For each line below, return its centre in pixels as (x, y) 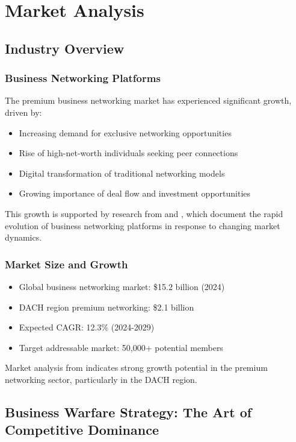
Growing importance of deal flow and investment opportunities (135, 193)
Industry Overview (65, 48)
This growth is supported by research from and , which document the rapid (144, 213)
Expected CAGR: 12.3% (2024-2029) (87, 327)
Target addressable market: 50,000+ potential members (121, 347)
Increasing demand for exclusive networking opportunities (125, 132)
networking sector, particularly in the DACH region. (101, 379)
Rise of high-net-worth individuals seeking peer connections (128, 153)
